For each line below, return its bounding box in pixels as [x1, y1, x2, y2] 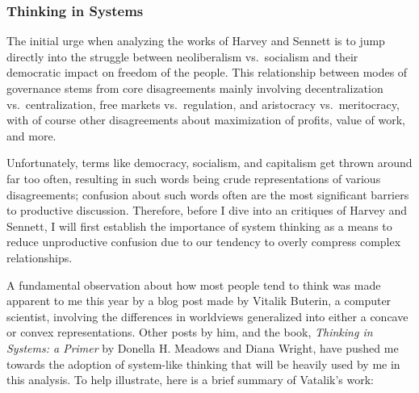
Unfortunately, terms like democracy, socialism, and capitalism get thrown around [6, 154, 413, 171]
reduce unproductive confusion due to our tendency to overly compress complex [6, 233, 401, 250]
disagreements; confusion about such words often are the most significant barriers [6, 186, 409, 203]
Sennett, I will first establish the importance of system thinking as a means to [6, 217, 392, 234]
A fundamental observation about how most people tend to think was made [6, 276, 381, 293]
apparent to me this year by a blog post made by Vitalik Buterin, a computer [6, 292, 392, 309]
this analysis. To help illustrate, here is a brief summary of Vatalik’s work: [6, 371, 374, 388]
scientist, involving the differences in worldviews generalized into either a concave [6, 307, 409, 324]
